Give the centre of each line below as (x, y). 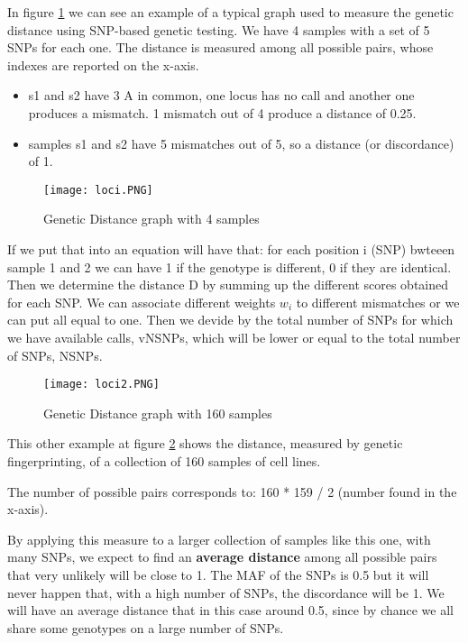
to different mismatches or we (378, 302)
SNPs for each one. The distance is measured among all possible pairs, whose (220, 47)
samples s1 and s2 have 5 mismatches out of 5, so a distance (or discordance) (241, 143)
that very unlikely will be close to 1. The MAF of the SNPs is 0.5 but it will (218, 574)
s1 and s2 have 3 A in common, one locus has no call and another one (221, 95)
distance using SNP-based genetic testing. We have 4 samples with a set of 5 (219, 29)
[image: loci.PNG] (98, 190)
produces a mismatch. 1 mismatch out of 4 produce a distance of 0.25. (222, 112)
